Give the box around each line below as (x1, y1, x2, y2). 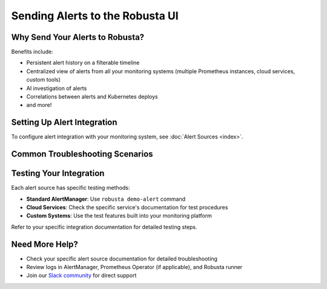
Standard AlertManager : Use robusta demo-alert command (26, 195, 186, 203)
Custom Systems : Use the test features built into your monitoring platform (26, 212, 212, 219)
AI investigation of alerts (26, 85, 87, 92)
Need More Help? (11, 239, 79, 249)
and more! (26, 102, 52, 109)
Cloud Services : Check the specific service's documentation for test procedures (26, 204, 228, 211)
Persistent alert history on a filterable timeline (26, 59, 140, 67)
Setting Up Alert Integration (11, 117, 117, 128)
